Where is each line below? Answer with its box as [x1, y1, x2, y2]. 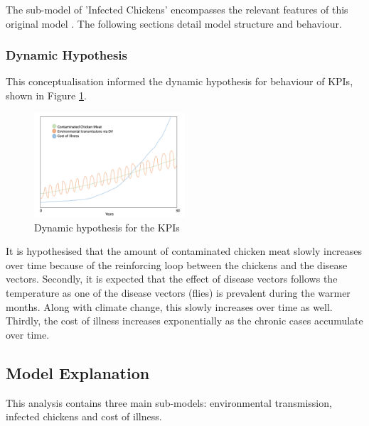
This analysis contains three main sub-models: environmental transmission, [6, 395, 332, 410]
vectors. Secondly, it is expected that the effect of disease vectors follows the [6, 271, 338, 286]
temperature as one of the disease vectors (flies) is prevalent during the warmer [6, 285, 351, 300]
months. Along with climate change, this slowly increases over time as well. [6, 299, 333, 314]
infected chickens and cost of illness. [6, 409, 162, 424]
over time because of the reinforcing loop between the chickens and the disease [6, 257, 348, 272]
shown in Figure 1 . [6, 88, 87, 102]
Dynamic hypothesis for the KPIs [34, 219, 180, 234]
